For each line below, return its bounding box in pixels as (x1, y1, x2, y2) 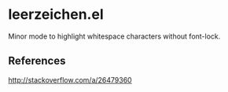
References (8, 54, 66, 68)
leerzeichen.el (8, 6, 104, 24)
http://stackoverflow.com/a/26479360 (8, 75, 132, 84)
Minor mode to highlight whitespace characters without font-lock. (8, 31, 221, 41)
